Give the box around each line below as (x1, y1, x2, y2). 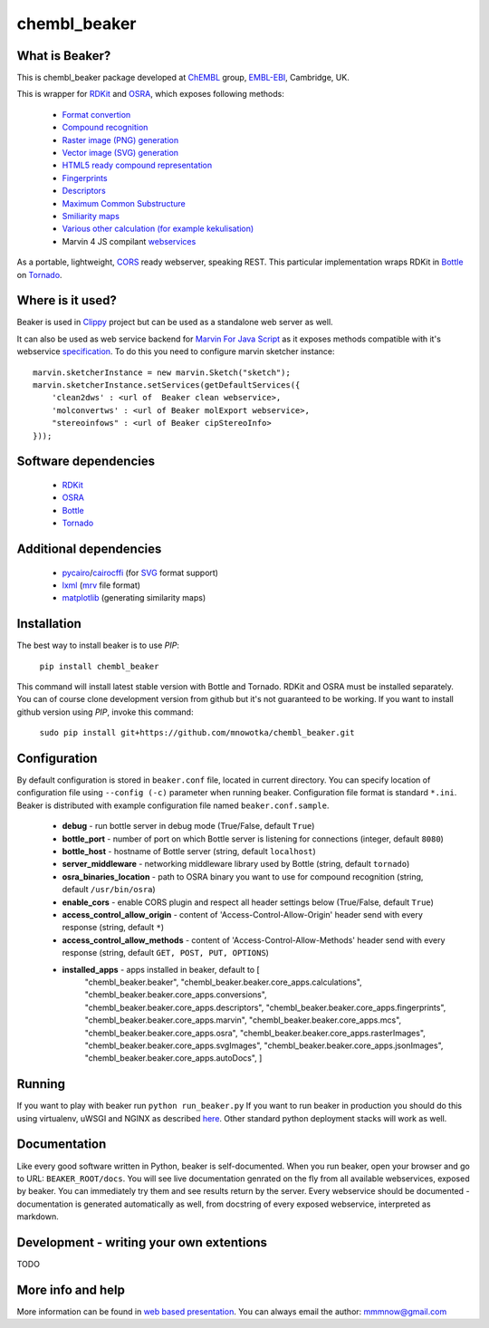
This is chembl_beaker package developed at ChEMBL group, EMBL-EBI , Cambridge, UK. (16, 72, 350, 83)
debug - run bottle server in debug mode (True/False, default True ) (62, 821, 315, 832)
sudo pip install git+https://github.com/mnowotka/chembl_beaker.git (39, 727, 355, 738)
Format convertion (62, 109, 131, 120)
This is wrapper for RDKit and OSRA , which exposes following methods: (16, 89, 284, 100)
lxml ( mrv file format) (62, 580, 140, 591)
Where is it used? (16, 293, 118, 308)
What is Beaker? (16, 48, 111, 63)
